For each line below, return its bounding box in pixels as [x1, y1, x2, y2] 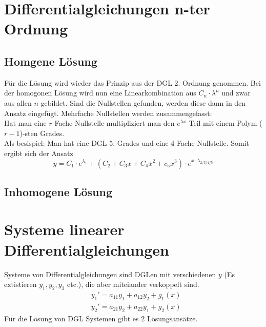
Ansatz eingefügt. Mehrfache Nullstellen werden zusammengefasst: [4, 107, 212, 118]
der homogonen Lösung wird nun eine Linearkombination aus [4, 87, 196, 98]
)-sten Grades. [19, 127, 65, 138]
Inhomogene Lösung [4, 183, 112, 199]
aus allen [4, 97, 32, 108]
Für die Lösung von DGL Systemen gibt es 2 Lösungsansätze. [4, 313, 198, 323]
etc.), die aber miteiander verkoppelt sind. [67, 279, 199, 290]
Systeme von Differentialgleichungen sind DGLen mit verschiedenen [4, 268, 216, 279]
